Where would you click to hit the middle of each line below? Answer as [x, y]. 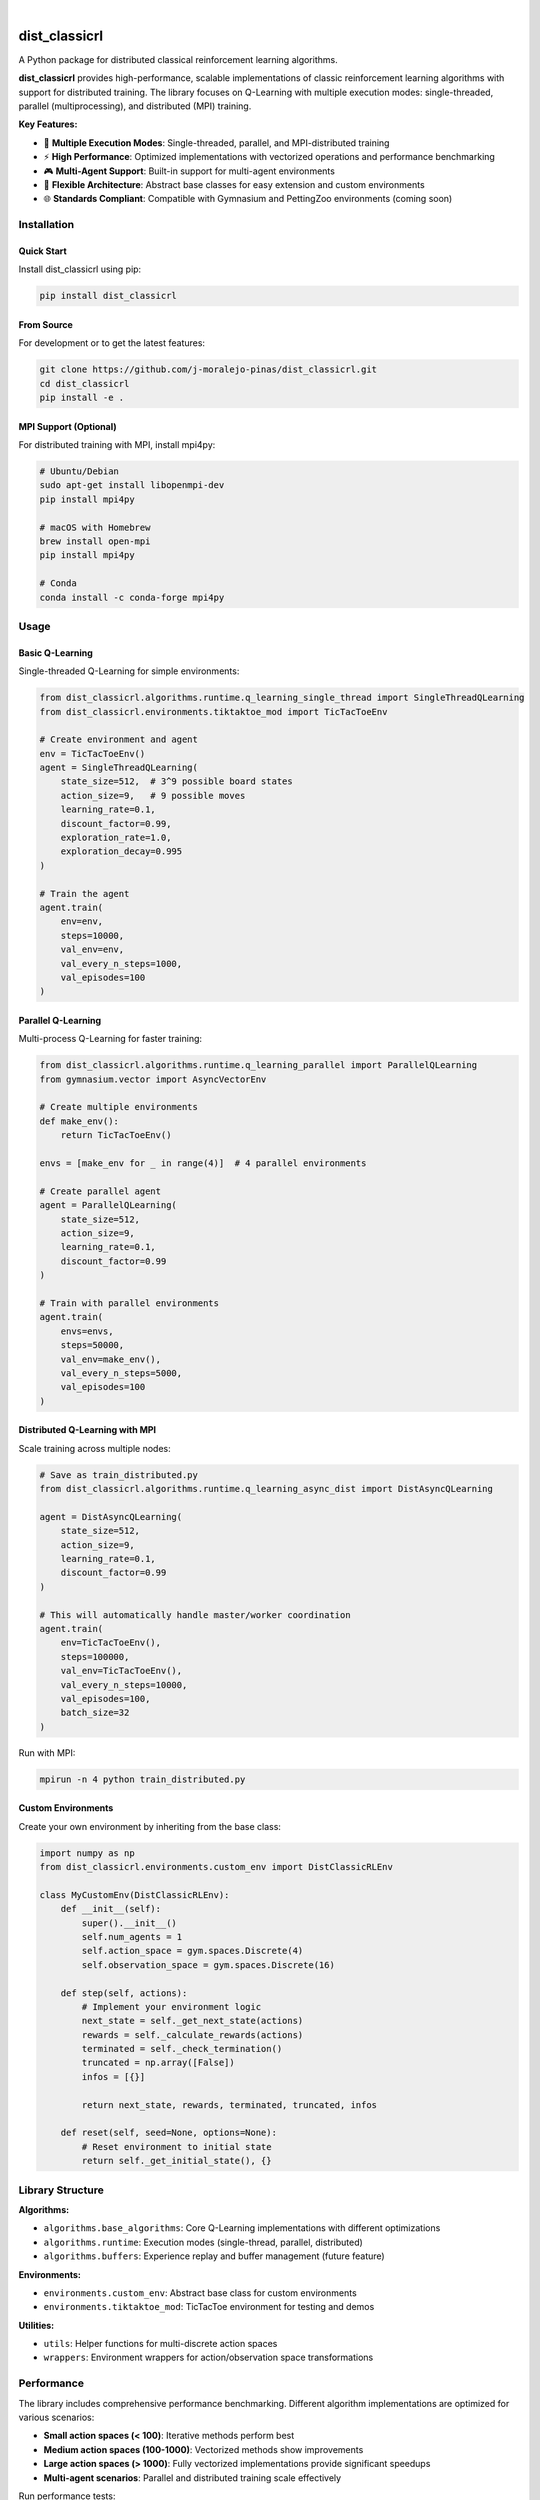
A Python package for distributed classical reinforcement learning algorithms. [178, 59]
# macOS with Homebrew [95, 527]
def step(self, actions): [124, 1993]
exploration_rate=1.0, [116, 838]
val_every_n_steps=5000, [121, 1373]
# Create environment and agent [119, 739]
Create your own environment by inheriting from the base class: [150, 1826]
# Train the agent [84, 893]
